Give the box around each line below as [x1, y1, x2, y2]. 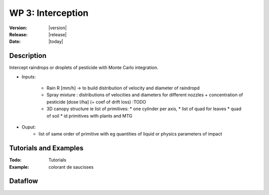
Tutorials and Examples [9, 144, 84, 152]
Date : [9, 39, 21, 45]
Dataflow [9, 177, 38, 186]
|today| [48, 39, 63, 45]
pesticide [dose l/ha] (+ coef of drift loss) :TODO [46, 99, 146, 105]
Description [9, 52, 47, 60]
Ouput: [21, 124, 36, 130]
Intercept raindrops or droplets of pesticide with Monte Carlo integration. [9, 65, 159, 70]
